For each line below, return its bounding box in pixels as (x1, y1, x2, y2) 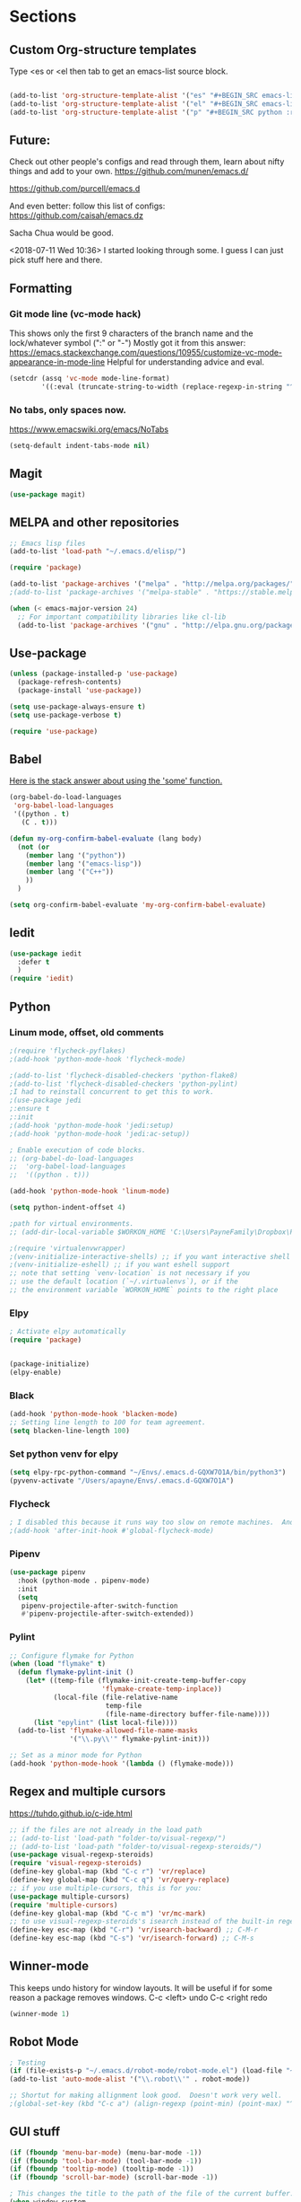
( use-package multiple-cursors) (9, 1892, 130, 1901)
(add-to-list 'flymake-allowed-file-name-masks (17, 1726, 199, 1735)
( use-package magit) (9, 489, 87, 499)
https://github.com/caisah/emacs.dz (9, 210, 143, 221)
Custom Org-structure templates (9, 42, 197, 57)
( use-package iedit (9, 949, 82, 958)
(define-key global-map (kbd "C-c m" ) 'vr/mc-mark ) (9, 1908, 206, 1918)
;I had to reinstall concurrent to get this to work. (9, 1088, 215, 1097)
